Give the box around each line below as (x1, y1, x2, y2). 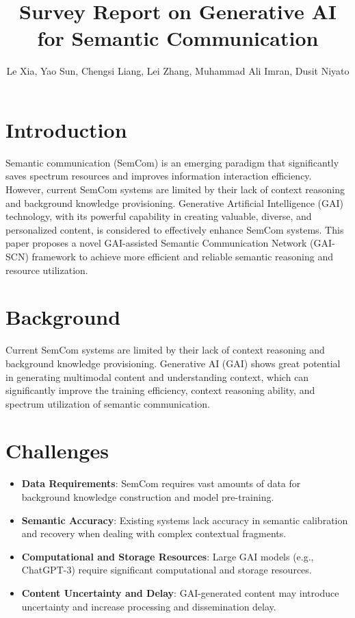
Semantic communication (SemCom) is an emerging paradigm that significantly (5, 155, 339, 169)
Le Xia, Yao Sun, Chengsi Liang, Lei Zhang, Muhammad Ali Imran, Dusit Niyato (6, 64, 350, 78)
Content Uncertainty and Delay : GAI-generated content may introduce (21, 585, 339, 600)
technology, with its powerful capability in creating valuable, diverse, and (5, 209, 312, 223)
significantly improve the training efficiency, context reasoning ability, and (5, 383, 315, 397)
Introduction (5, 115, 127, 143)
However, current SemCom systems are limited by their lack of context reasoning (5, 182, 345, 197)
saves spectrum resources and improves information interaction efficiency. (5, 169, 312, 183)
